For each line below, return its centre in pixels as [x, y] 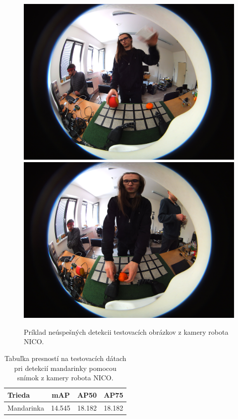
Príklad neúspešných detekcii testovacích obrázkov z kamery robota [126, 331]
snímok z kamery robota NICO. [65, 378]
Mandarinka [26, 407]
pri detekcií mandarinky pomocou [65, 368]
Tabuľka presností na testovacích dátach [65, 358]
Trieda [19, 394]
